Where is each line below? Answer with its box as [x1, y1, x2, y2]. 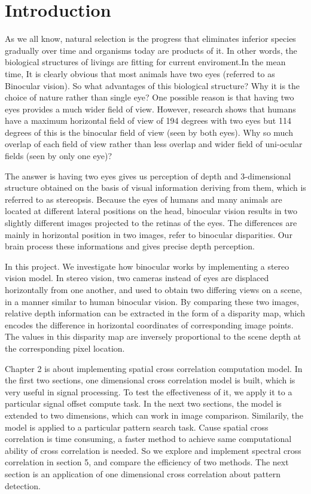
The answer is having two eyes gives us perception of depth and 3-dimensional [5, 169, 291, 182]
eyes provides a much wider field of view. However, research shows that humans [5, 102, 296, 115]
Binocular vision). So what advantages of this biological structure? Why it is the [5, 79, 300, 92]
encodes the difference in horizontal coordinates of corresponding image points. [5, 318, 294, 331]
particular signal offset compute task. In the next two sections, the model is [5, 397, 282, 410]
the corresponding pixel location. [5, 341, 125, 354]
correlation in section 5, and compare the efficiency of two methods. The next [5, 456, 289, 468]
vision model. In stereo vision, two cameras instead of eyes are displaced [5, 272, 269, 284]
